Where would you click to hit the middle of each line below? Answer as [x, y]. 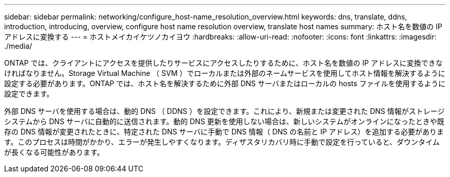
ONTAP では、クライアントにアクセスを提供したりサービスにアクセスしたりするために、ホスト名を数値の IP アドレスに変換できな [223, 63]
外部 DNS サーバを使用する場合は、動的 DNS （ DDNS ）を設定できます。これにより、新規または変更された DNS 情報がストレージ [224, 111]
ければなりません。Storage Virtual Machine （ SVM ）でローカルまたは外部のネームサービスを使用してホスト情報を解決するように [225, 73]
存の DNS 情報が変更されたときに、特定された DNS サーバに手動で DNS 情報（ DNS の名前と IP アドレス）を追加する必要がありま [224, 132]
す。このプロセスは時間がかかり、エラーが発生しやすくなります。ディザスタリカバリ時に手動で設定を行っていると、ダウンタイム [222, 142]
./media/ [18, 46]
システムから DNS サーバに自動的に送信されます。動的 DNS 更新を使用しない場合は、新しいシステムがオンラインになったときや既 [224, 121]
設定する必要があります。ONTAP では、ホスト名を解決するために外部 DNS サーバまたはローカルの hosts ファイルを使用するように [225, 83]
